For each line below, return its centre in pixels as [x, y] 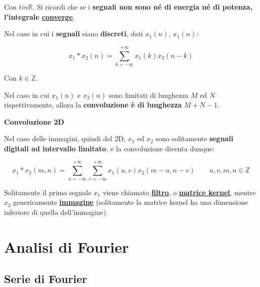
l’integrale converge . [40, 16]
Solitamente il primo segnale [48, 192]
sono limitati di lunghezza [148, 95]
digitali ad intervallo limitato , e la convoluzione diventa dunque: [109, 148]
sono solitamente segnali [194, 138]
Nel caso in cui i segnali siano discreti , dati [74, 34]
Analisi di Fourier [67, 246]
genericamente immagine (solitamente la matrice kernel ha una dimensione [131, 202]
